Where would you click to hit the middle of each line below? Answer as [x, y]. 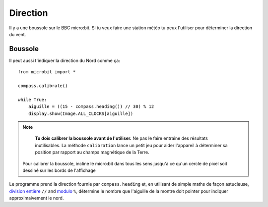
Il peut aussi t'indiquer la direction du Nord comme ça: [65, 60]
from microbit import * [47, 72]
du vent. [18, 34]
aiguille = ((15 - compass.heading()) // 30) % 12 [91, 107]
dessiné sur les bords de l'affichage [59, 170]
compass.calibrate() [43, 86]
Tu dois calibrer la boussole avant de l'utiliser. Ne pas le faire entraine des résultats [121, 138]
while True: [33, 100]
